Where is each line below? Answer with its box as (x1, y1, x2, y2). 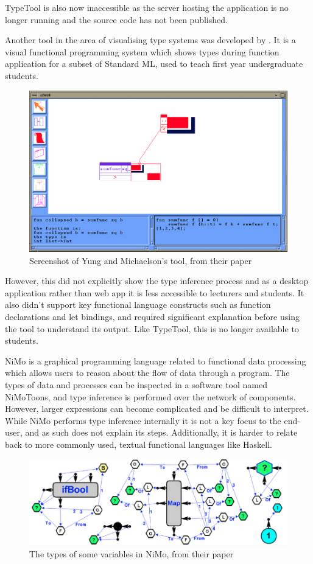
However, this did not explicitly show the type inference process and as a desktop (5, 274, 309, 287)
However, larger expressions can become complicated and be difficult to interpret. (5, 402, 309, 415)
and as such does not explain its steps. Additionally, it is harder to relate (25, 426, 298, 439)
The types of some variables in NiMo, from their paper (29, 548, 234, 560)
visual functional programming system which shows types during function (5, 45, 280, 58)
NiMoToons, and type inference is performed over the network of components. (5, 390, 296, 403)
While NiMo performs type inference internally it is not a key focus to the (5, 414, 281, 426)
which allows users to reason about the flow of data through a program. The (5, 366, 290, 379)
